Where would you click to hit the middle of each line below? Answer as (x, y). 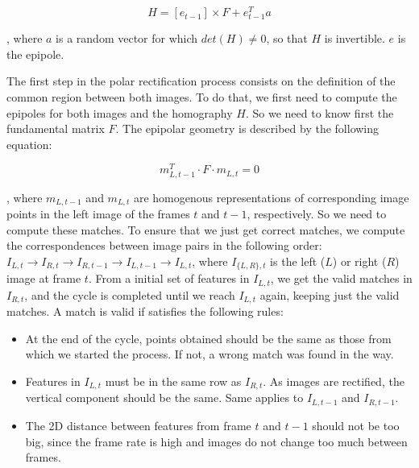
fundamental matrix (56, 128)
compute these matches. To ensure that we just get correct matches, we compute (206, 229)
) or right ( (359, 261)
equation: (29, 144)
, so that (287, 38)
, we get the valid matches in (341, 278)
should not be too (356, 425)
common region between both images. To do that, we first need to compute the (202, 97)
